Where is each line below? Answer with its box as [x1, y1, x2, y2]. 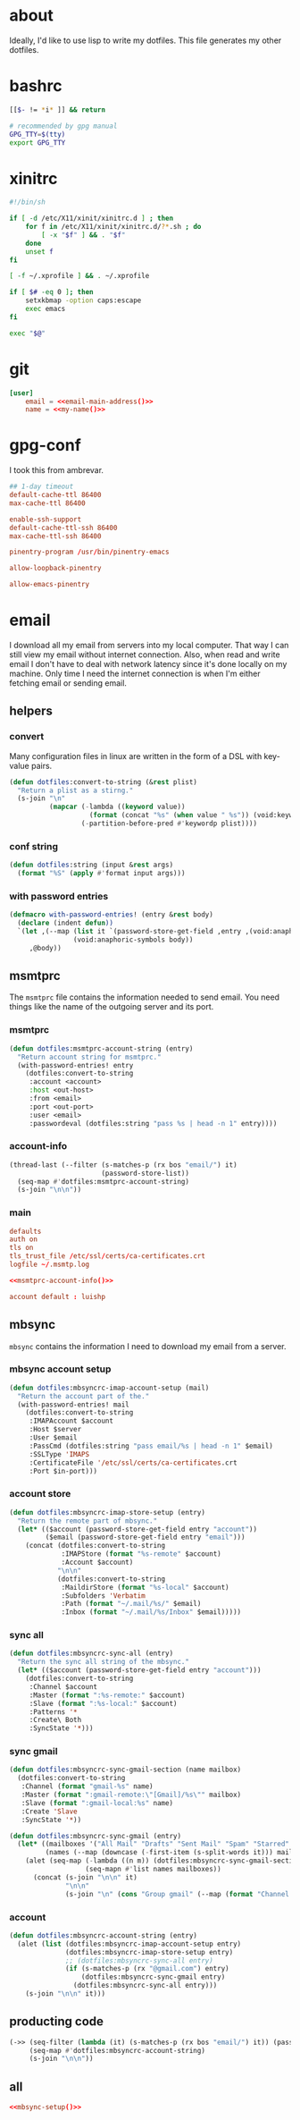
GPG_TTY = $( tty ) [9, 130, 66, 139]
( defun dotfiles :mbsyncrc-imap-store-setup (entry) [9, 1508, 205, 1516]
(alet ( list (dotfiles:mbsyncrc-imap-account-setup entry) [17, 1939, 242, 1948]
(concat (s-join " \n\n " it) [32, 1872, 138, 1882]
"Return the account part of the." [17, 1391, 150, 1400]
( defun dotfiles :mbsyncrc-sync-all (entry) [9, 1649, 174, 1659]
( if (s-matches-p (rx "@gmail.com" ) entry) [65, 1964, 229, 1973]
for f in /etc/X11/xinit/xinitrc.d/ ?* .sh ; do [25, 223, 202, 232]
